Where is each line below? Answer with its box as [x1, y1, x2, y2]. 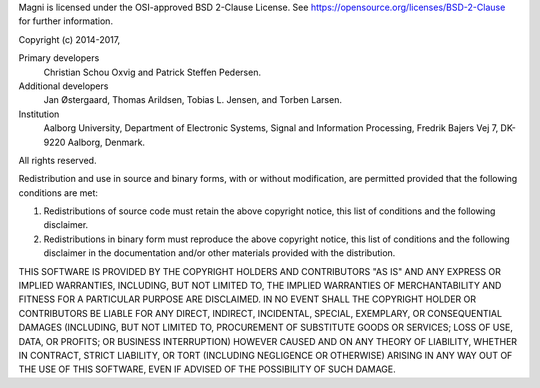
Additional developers [18, 80, 109, 92]
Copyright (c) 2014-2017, [18, 33, 121, 45]
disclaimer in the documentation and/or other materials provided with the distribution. [43, 247, 396, 259]
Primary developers [18, 52, 100, 64]
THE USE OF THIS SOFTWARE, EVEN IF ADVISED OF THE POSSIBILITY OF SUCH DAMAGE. [18, 363, 397, 375]
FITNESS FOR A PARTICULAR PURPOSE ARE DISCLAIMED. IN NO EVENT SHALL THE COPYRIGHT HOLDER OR [18, 293, 477, 305]
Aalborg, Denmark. [67, 136, 145, 148]
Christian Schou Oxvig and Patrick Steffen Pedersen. [43, 66, 262, 78]
